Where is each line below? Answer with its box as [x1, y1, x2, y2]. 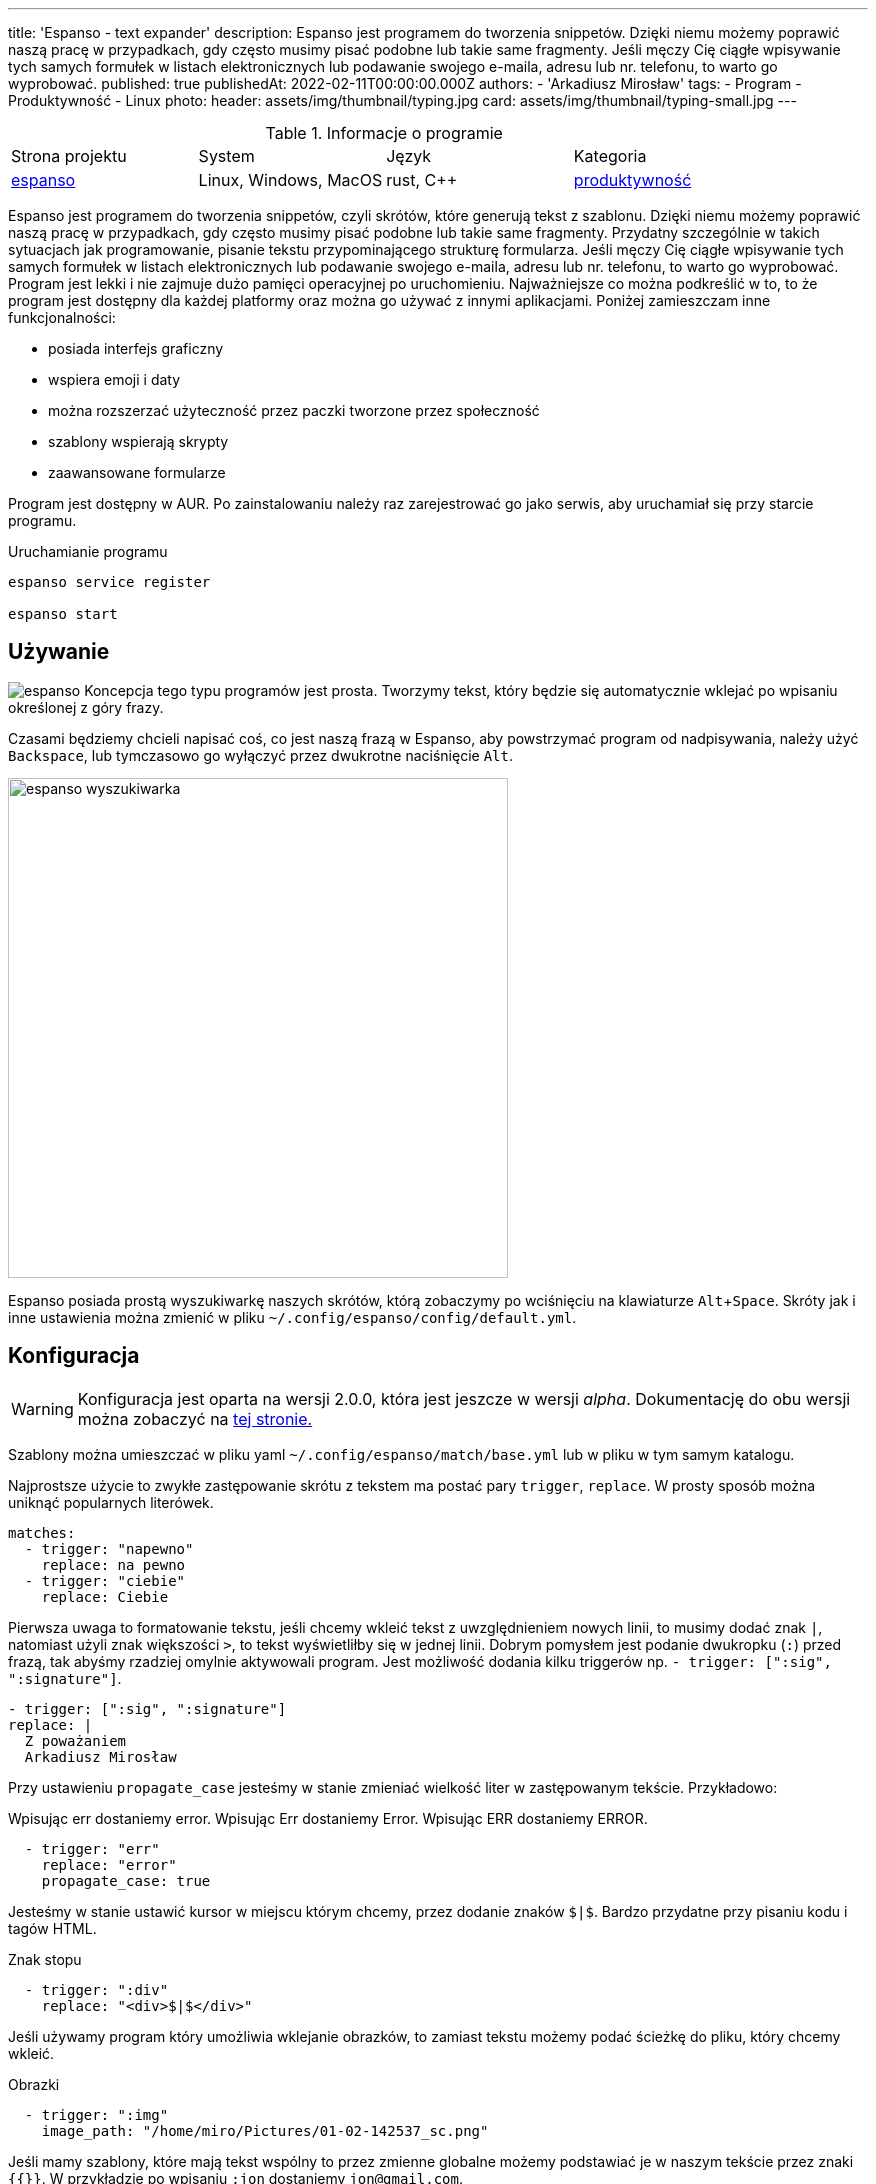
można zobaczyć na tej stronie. [77, 1408, 313, 1429]
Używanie [8, 639, 110, 665]
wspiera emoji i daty [48, 371, 181, 388]
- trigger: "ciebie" [24, 1572, 186, 1589]
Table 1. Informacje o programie [265, 123, 503, 143]
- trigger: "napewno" [24, 1540, 194, 1557]
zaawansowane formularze [48, 464, 226, 481]
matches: [8, 1524, 76, 1541]
